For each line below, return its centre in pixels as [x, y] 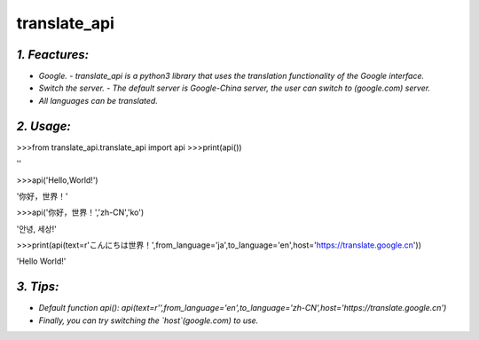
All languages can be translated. [98, 100]
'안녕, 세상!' [36, 229]
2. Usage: [43, 126]
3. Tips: [38, 287]
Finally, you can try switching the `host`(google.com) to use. [149, 320]
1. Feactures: [53, 55]
